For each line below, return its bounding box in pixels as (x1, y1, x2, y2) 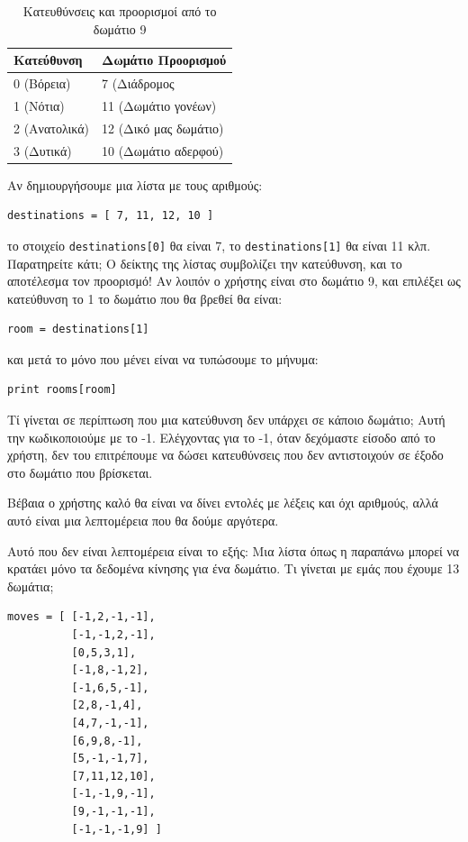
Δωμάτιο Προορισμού (102, 50, 227, 69)
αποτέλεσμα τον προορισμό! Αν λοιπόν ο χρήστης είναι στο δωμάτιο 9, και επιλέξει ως (7, 271, 461, 290)
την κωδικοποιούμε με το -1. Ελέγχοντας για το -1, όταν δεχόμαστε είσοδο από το (7, 427, 436, 446)
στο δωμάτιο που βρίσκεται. (7, 462, 153, 481)
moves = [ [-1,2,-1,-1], (7, 610, 156, 624)
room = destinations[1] (7, 323, 149, 336)
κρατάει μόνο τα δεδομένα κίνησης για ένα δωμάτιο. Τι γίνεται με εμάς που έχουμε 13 (7, 559, 460, 578)
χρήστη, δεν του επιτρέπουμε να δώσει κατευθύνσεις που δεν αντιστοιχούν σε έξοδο (7, 445, 444, 464)
